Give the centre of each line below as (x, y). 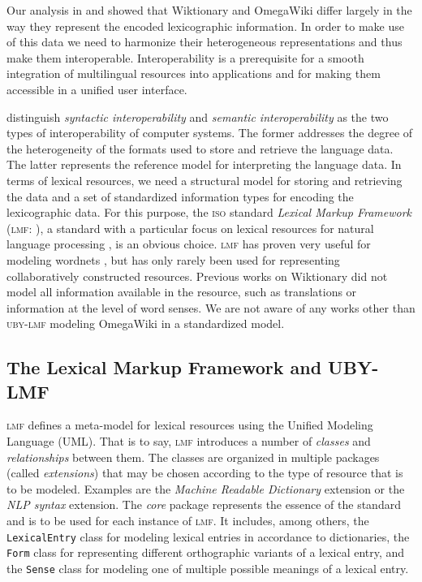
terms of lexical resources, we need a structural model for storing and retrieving (205, 180)
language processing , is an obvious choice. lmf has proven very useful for (189, 244)
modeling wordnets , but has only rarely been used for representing (173, 259)
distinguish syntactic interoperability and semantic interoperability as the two (198, 116)
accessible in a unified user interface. (97, 89)
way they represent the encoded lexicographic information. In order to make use (205, 26)
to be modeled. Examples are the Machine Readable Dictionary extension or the (206, 488)
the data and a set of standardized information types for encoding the (180, 196)
